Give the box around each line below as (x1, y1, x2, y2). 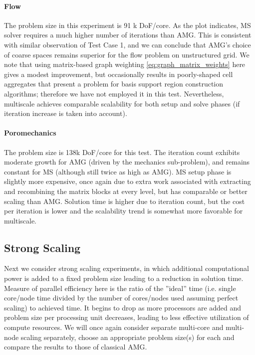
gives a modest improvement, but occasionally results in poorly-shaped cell (4, 68, 233, 79)
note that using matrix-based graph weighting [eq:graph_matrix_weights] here (4, 59, 246, 69)
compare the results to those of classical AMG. (4, 341, 147, 352)
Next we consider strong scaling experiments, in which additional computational (4, 263, 249, 273)
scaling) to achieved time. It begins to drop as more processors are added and (4, 302, 242, 312)
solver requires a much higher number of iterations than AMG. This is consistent (4, 29, 252, 40)
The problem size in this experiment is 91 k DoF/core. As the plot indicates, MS (4, 19, 251, 30)
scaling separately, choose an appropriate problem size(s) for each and (20, 331, 235, 342)
